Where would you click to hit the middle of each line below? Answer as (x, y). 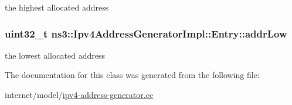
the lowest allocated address (55, 55)
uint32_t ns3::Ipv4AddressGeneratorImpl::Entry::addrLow (146, 33)
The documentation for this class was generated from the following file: (132, 75)
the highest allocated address (57, 7)
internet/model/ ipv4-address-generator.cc (79, 94)
